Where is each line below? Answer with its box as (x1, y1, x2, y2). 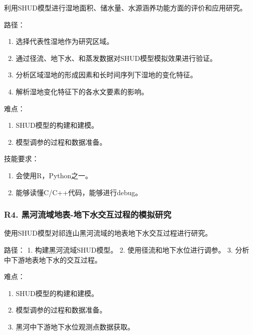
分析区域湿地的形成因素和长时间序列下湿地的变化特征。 (15, 69, 197, 80)
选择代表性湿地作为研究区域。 (15, 36, 114, 46)
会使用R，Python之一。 (15, 170, 93, 180)
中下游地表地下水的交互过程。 (4, 254, 102, 265)
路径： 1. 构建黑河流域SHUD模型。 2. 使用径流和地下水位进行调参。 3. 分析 (4, 244, 250, 255)
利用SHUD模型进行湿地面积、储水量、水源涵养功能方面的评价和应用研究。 (4, 2, 247, 12)
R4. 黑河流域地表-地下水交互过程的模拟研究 (4, 208, 171, 221)
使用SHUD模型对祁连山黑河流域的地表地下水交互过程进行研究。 (4, 228, 212, 238)
